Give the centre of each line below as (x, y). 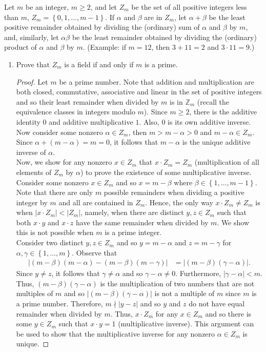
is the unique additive (216, 142)
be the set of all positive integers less (189, 7)
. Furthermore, (198, 273)
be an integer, (47, 7)
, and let (104, 7)
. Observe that (95, 252)
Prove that (33, 64)
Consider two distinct (50, 242)
